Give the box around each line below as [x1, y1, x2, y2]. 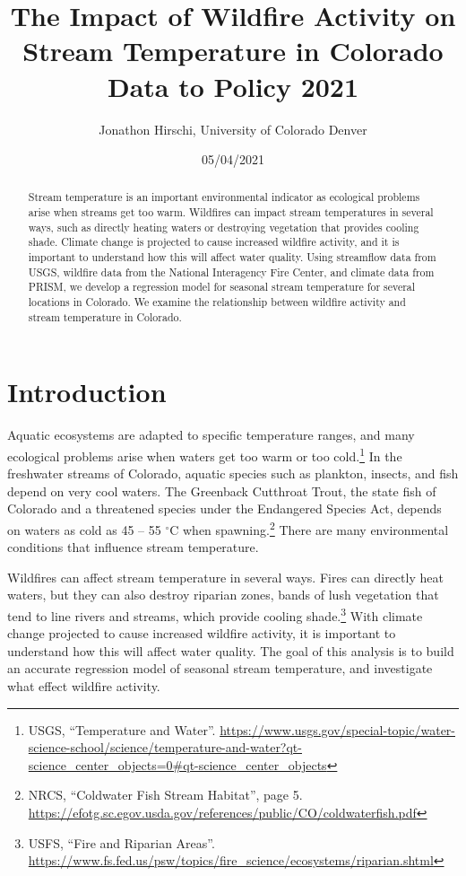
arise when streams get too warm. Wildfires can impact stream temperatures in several [28, 205, 434, 220]
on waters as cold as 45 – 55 [7, 520, 161, 539]
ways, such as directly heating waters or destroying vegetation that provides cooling [28, 219, 419, 234]
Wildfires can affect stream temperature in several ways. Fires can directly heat [7, 567, 444, 586]
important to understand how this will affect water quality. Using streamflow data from [28, 250, 436, 265]
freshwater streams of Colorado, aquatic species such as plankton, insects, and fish [7, 464, 459, 483]
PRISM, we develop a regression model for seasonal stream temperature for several [28, 279, 416, 294]
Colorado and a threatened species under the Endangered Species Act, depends [7, 499, 442, 518]
